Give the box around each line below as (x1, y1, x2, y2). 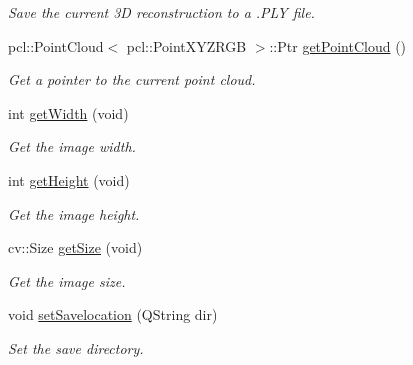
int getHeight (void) (8, 169, 130, 190)
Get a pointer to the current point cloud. (8, 69, 256, 90)
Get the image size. (8, 270, 126, 291)
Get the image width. (8, 136, 136, 157)
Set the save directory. (8, 337, 144, 358)
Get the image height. (8, 203, 140, 224)
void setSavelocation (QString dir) (8, 304, 218, 325)
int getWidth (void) (8, 102, 129, 123)
